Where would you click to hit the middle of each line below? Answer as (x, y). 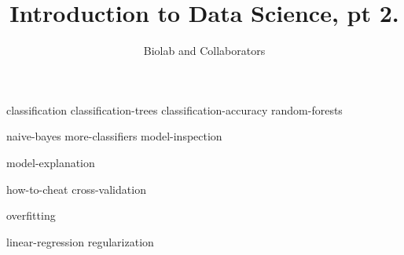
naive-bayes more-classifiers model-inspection (114, 136)
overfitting (31, 215)
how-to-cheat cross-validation (76, 189)
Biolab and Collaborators (204, 51)
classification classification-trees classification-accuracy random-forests (174, 109)
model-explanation (51, 162)
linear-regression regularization (80, 241)
